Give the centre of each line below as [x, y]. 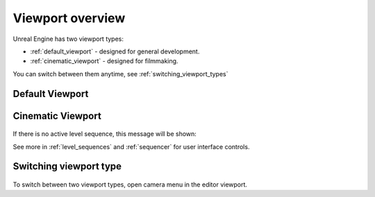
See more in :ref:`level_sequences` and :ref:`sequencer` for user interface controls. [131, 146]
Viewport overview [69, 18]
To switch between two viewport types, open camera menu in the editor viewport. [130, 185]
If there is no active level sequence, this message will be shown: [105, 134]
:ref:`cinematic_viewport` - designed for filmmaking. [104, 61]
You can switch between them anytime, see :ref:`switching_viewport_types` [120, 74]
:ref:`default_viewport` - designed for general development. [115, 51]
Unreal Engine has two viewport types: [68, 39]
